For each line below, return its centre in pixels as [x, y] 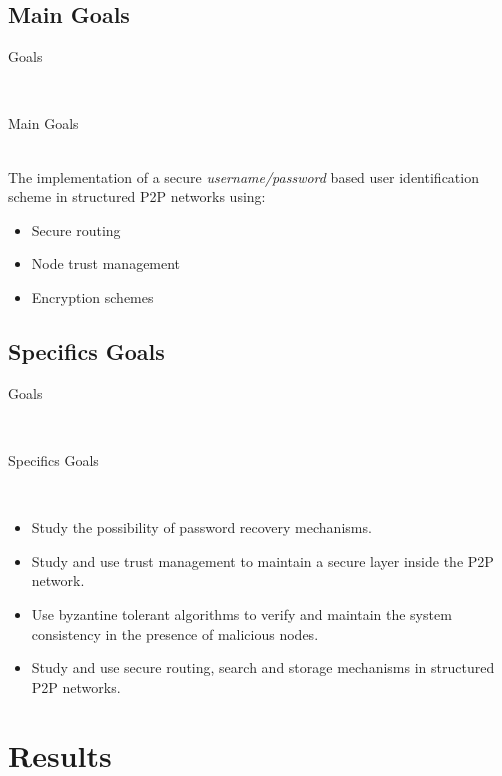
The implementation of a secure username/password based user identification [243, 176]
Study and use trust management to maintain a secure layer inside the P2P [262, 560]
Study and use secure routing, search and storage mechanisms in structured [263, 667]
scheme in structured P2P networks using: [137, 196]
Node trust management [106, 263]
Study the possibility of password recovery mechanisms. [201, 527]
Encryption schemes [92, 296]
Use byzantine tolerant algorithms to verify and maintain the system [241, 613]
